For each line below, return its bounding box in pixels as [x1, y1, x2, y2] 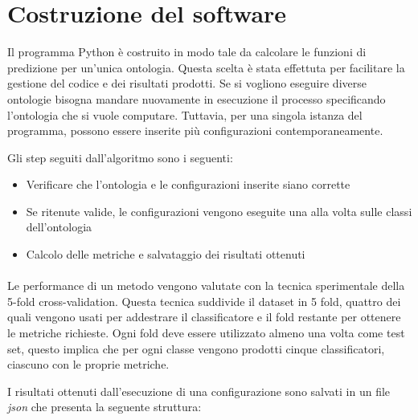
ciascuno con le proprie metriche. [7, 356, 170, 373]
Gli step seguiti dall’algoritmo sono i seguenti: [7, 149, 233, 165]
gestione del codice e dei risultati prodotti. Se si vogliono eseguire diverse [7, 75, 367, 92]
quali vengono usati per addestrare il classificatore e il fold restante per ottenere [7, 308, 401, 325]
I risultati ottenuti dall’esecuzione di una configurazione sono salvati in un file [7, 382, 391, 399]
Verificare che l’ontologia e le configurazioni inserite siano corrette [26, 176, 350, 193]
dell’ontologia [26, 218, 92, 235]
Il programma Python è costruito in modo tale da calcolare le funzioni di [7, 43, 367, 60]
